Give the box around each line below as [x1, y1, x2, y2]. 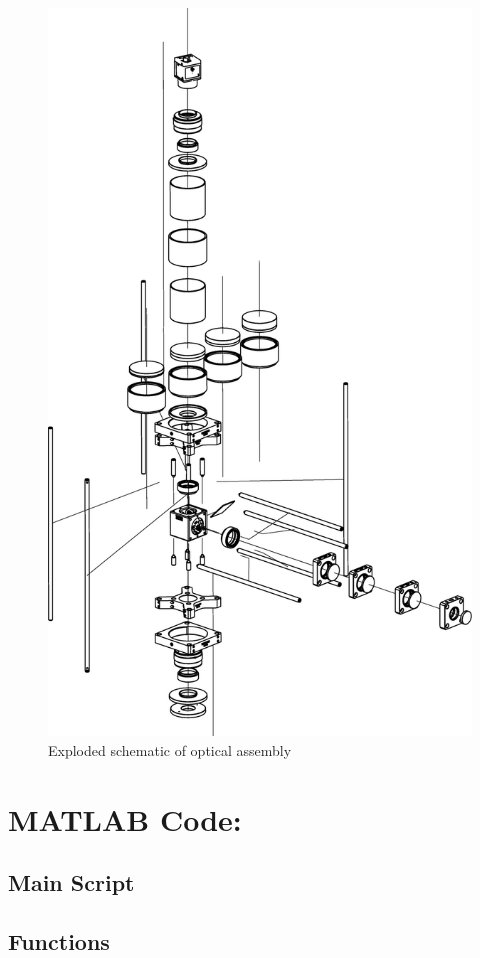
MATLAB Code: [8, 798, 242, 839]
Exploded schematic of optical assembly [48, 740, 292, 761]
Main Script [8, 867, 135, 898]
